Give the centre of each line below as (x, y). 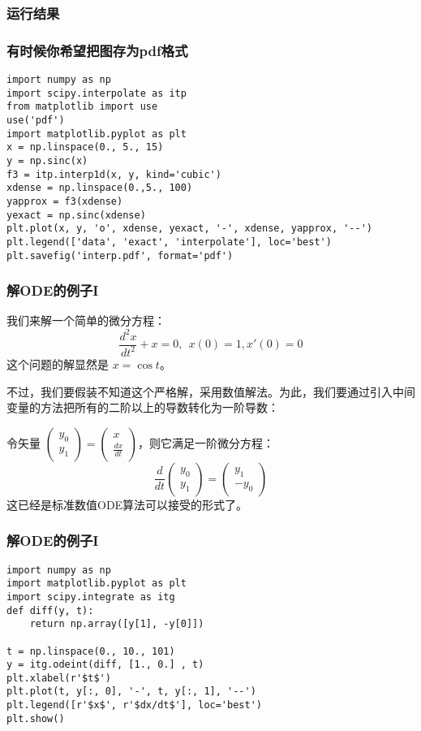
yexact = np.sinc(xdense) (76, 215)
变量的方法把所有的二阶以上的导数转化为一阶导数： (143, 407)
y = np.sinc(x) (47, 161)
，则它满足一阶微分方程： (206, 442)
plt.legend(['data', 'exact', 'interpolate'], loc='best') (169, 242)
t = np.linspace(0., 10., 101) (91, 651)
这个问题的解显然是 (58, 363)
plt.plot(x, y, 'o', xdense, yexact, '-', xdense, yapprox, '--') (190, 229)
